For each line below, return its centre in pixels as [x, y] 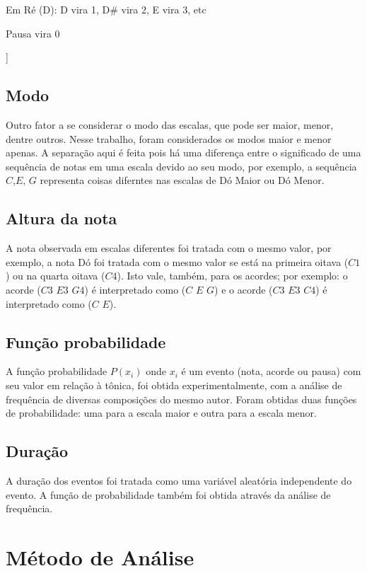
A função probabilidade [57, 371]
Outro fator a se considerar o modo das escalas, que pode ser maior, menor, [170, 124]
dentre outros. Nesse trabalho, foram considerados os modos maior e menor [169, 138]
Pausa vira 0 [33, 33]
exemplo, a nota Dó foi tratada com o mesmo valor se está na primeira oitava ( [177, 261]
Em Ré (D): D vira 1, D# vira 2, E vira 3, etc [106, 9]
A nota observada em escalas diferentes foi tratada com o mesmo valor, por [169, 248]
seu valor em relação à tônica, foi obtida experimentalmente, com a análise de [174, 385]
